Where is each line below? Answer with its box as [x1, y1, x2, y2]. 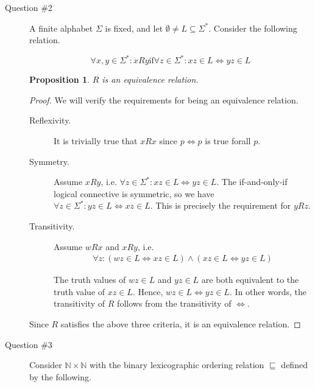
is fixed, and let [105, 21, 163, 34]
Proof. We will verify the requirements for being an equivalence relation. [29, 93, 299, 106]
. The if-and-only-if [216, 175, 288, 188]
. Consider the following [208, 21, 297, 34]
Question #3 [5, 338, 52, 350]
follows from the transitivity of [117, 297, 232, 310]
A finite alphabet [29, 21, 93, 34]
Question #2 [5, 1, 52, 13]
